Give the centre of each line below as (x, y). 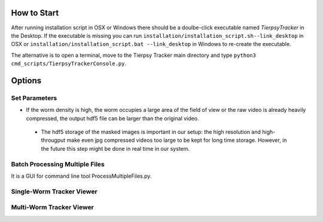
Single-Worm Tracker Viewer (54, 191)
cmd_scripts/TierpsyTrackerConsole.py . (69, 63)
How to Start (35, 13)
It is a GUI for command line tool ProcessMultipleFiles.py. (81, 176)
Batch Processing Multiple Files (58, 164)
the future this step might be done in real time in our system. (115, 148)
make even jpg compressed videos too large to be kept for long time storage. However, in (177, 140)
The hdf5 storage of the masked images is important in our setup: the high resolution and (151, 132)
